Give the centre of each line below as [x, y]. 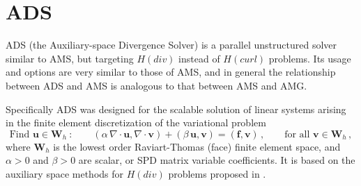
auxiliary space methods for [65, 173]
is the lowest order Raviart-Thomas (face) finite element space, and [197, 146]
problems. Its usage [310, 58]
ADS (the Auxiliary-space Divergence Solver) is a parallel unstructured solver [171, 45]
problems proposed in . [217, 173]
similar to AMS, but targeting [70, 58]
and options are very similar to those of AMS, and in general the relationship [171, 72]
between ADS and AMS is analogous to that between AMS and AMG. [156, 85]
